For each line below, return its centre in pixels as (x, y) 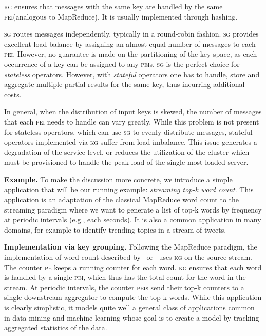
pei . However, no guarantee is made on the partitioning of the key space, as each (131, 54)
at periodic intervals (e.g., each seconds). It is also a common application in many (133, 219)
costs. (13, 94)
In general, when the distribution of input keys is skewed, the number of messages (133, 111)
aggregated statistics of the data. (56, 328)
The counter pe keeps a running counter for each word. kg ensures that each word (133, 267)
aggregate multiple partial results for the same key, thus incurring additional (125, 84)
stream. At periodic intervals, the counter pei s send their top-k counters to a (124, 287)
